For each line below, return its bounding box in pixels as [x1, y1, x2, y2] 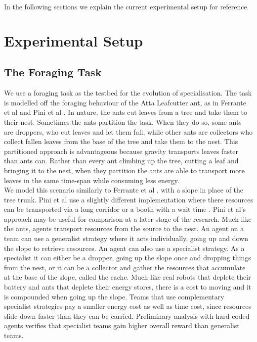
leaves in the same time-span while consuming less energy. [4, 175, 179, 185]
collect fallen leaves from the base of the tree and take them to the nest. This [4, 136, 238, 147]
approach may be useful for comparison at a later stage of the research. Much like [4, 213, 252, 224]
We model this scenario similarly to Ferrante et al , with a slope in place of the [4, 185, 244, 195]
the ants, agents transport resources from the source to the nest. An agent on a [4, 223, 244, 234]
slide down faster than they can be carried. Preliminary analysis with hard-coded [4, 310, 250, 321]
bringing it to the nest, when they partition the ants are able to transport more [4, 165, 245, 175]
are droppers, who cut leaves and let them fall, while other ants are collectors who [4, 126, 253, 137]
